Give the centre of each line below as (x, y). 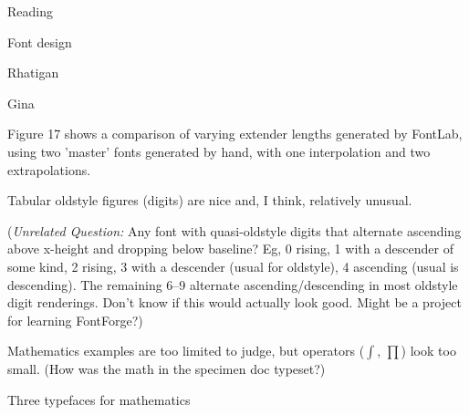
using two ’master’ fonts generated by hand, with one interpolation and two (219, 151)
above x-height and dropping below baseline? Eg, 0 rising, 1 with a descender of (231, 249)
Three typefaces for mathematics (99, 399)
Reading (30, 11)
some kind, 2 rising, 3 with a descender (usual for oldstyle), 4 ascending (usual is (233, 266)
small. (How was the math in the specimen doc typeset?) (167, 369)
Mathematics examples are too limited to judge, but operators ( (186, 351)
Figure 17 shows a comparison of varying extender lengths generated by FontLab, (235, 134)
